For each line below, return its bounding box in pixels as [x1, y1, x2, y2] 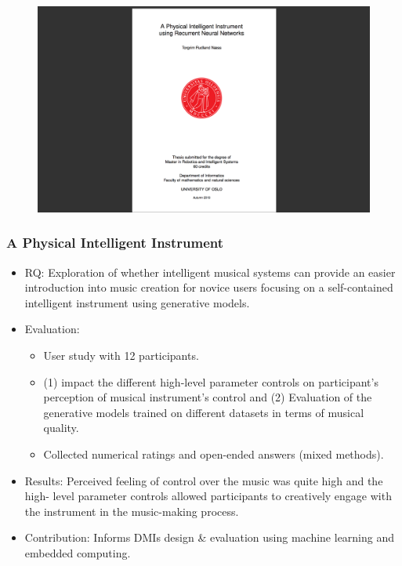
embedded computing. [24, 544, 131, 561]
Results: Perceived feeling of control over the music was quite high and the [24, 472, 383, 488]
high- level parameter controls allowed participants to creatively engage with [24, 488, 392, 504]
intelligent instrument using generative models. [24, 294, 250, 310]
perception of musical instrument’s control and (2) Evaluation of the [43, 389, 372, 405]
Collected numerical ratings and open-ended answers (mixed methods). [43, 446, 384, 462]
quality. [43, 419, 79, 436]
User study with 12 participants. [43, 347, 199, 364]
